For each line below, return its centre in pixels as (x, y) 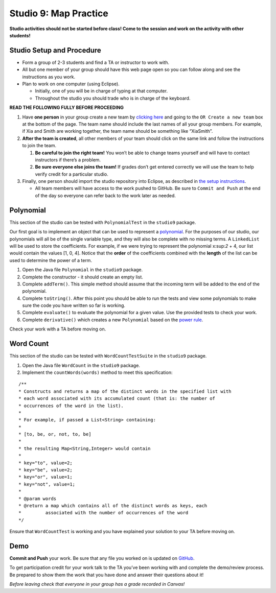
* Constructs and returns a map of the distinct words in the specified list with (125, 391)
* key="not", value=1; (47, 484)
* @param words (38, 499)
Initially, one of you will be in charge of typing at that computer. (101, 91)
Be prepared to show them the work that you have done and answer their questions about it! (107, 575)
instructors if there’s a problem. (68, 160)
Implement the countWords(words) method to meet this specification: (97, 372)
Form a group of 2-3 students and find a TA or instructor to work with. (96, 62)
